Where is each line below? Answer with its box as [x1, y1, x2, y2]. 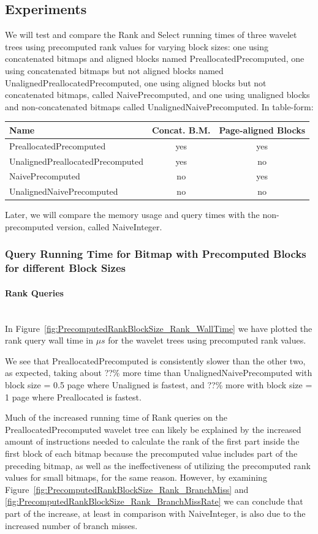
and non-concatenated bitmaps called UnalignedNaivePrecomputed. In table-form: [5, 100, 314, 113]
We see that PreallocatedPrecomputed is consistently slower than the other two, [5, 354, 306, 367]
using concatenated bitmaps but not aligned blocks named [5, 64, 224, 77]
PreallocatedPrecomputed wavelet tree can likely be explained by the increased [5, 423, 301, 435]
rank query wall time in [5, 334, 93, 347]
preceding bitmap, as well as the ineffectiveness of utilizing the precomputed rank [5, 459, 311, 472]
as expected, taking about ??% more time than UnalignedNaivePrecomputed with [5, 366, 312, 379]
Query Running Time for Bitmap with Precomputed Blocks [5, 246, 306, 261]
